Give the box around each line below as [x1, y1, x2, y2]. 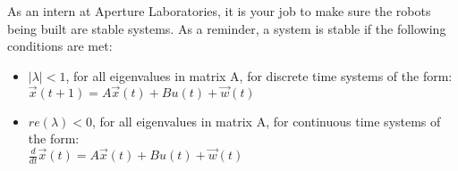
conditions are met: [7, 37, 113, 55]
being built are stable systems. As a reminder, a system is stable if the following [7, 19, 446, 37]
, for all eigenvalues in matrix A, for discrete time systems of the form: [65, 66, 453, 85]
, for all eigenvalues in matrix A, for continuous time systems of [91, 111, 441, 130]
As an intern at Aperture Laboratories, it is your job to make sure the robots [7, 2, 431, 20]
